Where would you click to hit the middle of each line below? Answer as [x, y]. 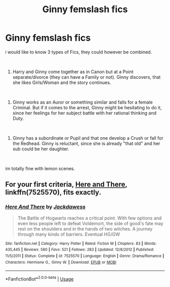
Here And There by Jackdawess [46, 207]
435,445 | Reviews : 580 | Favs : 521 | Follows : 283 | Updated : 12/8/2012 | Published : [80, 250]
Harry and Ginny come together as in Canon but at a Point [73, 72]
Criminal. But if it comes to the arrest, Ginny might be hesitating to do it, [87, 107]
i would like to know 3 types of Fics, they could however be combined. [79, 52]
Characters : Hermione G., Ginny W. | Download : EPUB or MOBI [61, 262]
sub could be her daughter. [41, 149]
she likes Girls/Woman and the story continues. [62, 82]
